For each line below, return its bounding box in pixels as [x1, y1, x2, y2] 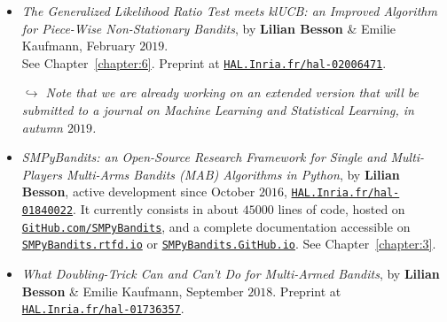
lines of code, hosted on [278, 200, 405, 218]
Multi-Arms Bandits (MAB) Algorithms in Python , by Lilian [66, 165, 400, 183]
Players [21, 165, 62, 183]
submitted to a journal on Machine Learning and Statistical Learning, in [21, 101, 414, 119]
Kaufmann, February [21, 36, 136, 55]
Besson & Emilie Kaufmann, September [21, 281, 244, 300]
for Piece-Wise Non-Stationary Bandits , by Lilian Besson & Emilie [21, 19, 396, 37]
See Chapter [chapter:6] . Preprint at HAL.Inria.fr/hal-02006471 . [21, 53, 387, 72]
